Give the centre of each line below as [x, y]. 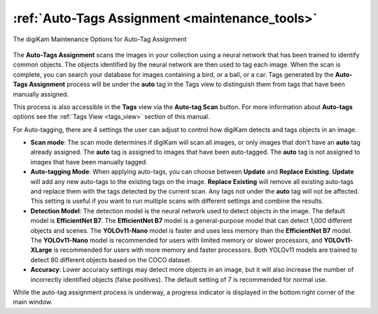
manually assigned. [41, 94]
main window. [33, 302]
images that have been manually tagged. [89, 162]
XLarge [41, 250]
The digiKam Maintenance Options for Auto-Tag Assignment [100, 39]
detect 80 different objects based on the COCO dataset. [111, 259]
